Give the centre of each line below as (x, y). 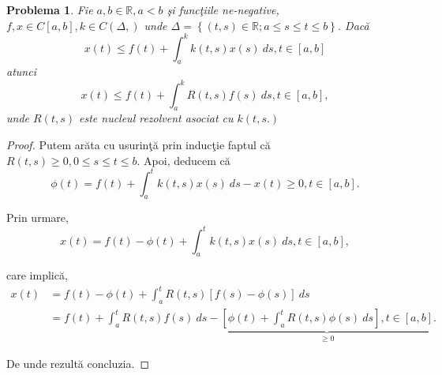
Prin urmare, (37, 217)
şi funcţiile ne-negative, (223, 9)
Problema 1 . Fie (50, 9)
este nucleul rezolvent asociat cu (156, 118)
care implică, (37, 275)
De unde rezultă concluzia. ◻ (78, 363)
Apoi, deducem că (187, 160)
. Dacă (353, 25)
